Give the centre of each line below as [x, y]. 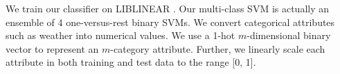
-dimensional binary [289, 35]
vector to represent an [52, 48]
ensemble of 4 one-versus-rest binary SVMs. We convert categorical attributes [170, 22]
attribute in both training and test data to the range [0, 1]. [131, 62]
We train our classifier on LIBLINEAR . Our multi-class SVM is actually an [168, 8]
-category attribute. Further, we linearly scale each [218, 48]
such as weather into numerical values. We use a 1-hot [120, 35]
